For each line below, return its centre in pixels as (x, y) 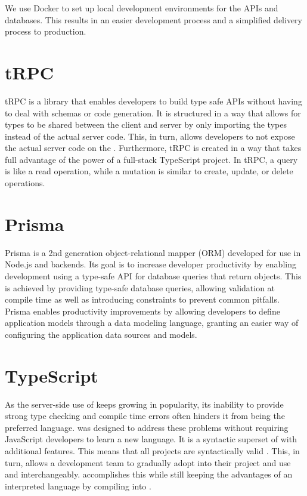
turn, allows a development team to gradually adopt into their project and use (148, 462)
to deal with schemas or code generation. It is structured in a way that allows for (153, 113)
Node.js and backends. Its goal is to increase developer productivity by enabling (151, 264)
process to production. (46, 31)
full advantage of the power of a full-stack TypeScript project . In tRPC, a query (151, 159)
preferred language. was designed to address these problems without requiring (147, 427)
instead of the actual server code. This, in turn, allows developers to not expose (150, 136)
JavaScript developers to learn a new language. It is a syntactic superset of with (151, 439)
